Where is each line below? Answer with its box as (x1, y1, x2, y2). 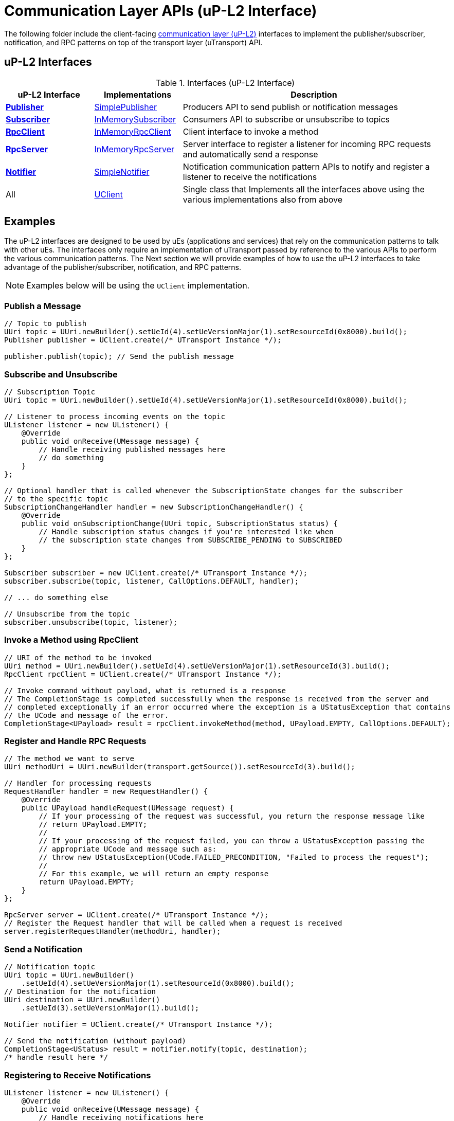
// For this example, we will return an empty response (39, 870, 269, 878)
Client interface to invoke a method (183, 126, 319, 137)
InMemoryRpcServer (94, 143, 175, 154)
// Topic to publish (4, 319, 87, 328)
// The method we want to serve (4, 754, 134, 763)
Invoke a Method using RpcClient (4, 635, 139, 645)
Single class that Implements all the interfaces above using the (183, 184, 425, 194)
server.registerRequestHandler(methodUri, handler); (4, 927, 221, 936)
